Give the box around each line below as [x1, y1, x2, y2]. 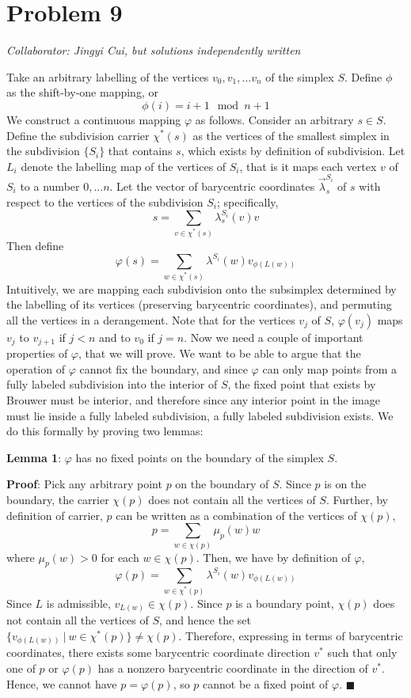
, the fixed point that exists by [227, 376, 376, 393]
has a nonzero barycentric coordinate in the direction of [97, 660, 368, 677]
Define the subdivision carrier [6, 127, 150, 143]
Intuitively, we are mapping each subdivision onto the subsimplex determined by [6, 280, 397, 297]
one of [6, 660, 36, 677]
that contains [108, 142, 173, 159]
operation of [6, 360, 65, 377]
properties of [6, 345, 68, 362]
